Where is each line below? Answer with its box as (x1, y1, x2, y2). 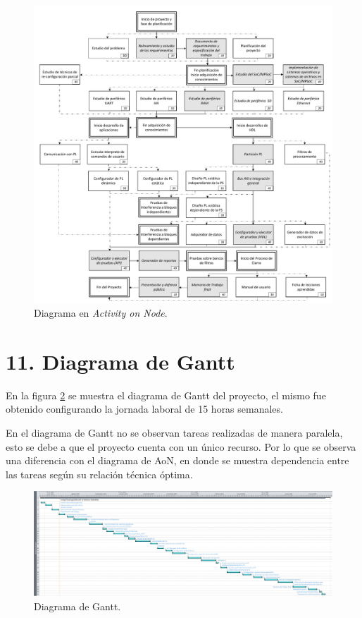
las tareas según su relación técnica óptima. (6, 466, 193, 481)
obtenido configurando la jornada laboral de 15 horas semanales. (6, 401, 283, 416)
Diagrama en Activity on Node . (34, 305, 168, 320)
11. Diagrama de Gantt (6, 346, 235, 375)
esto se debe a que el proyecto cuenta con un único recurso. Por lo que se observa (6, 439, 356, 454)
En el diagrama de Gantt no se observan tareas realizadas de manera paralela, (6, 425, 343, 440)
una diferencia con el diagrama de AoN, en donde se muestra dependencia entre (6, 453, 349, 468)
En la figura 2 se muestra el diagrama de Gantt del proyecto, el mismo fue (6, 387, 326, 402)
